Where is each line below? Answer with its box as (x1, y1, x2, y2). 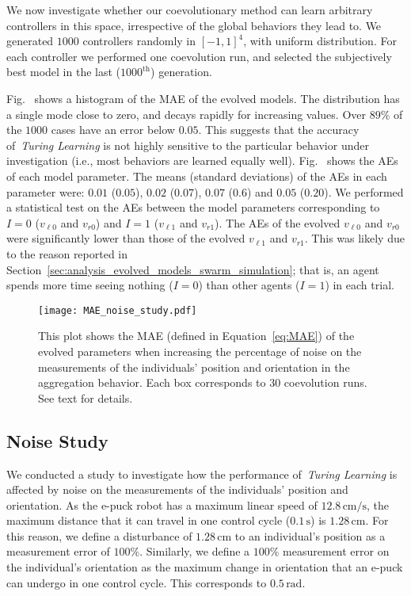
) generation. (150, 63, 212, 80)
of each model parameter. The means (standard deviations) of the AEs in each (6, 167, 387, 184)
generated (6, 32, 54, 49)
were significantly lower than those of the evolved (6, 230, 245, 246)
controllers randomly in (82, 32, 196, 49)
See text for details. (38, 389, 133, 406)
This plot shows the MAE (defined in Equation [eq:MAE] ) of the (38, 327, 355, 344)
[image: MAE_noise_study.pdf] (38, 304, 197, 316)
